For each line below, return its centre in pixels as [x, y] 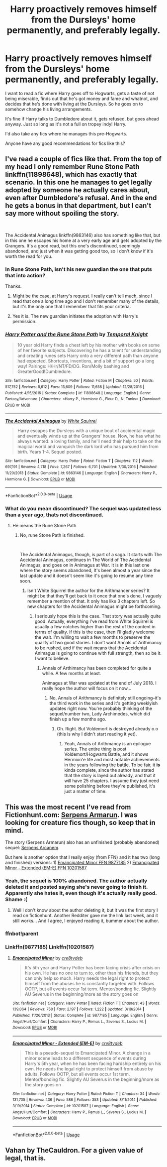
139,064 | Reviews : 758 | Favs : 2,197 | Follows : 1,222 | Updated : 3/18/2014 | [78, 1009]
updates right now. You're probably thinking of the [101, 708]
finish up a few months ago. [78, 719]
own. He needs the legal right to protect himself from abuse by [89, 1068]
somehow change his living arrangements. [49, 109]
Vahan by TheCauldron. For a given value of [74, 1150]
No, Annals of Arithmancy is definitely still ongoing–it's [105, 698]
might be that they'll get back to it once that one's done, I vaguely [94, 596]
